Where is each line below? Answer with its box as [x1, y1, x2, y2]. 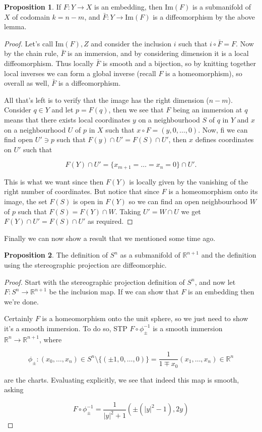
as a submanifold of [120, 250, 180, 260]
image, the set [4, 196, 47, 206]
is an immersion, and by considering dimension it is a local [68, 48, 249, 58]
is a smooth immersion [153, 323, 223, 333]
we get [181, 206, 201, 216]
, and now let [194, 276, 236, 287]
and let [51, 104, 74, 115]
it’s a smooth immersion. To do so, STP [4, 323, 127, 333]
